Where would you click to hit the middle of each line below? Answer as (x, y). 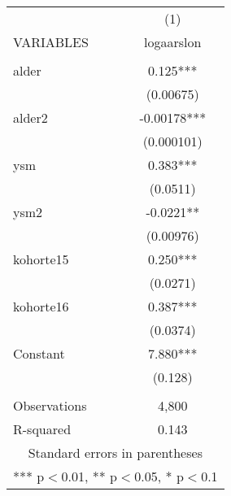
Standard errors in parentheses (115, 452)
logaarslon (173, 42)
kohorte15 (41, 259)
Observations (50, 405)
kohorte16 (41, 306)
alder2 (31, 117)
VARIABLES (51, 42)
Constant (39, 353)
